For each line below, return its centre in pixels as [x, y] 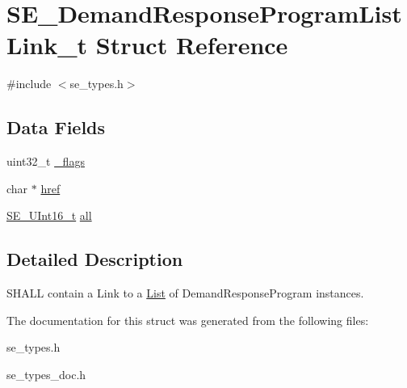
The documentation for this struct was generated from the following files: [188, 320]
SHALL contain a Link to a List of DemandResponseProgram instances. [185, 293]
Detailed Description [95, 259]
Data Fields [56, 127]
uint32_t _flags [46, 161]
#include [29, 84]
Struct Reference [192, 45]
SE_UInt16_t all [49, 215]
